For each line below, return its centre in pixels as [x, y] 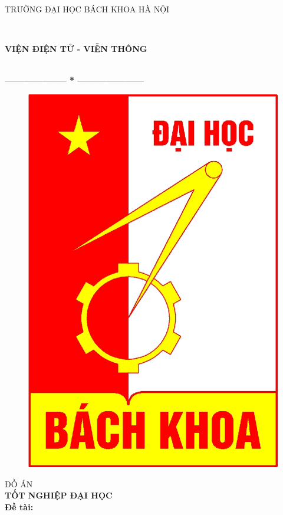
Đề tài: [19, 506]
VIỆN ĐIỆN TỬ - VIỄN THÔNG [76, 49]
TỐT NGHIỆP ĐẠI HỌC [59, 495]
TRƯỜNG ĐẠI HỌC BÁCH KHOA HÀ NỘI [87, 9]
